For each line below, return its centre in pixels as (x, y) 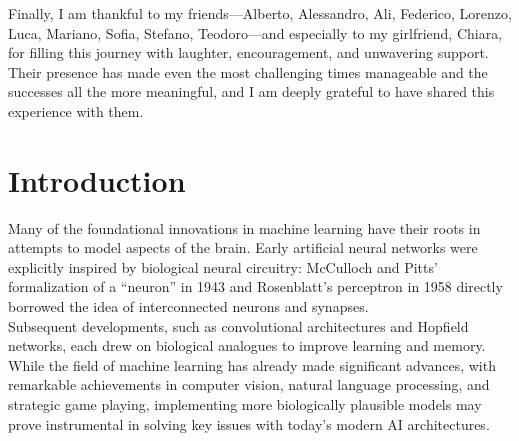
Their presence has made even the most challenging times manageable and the (248, 71)
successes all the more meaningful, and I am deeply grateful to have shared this (251, 91)
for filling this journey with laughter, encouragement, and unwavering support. (248, 52)
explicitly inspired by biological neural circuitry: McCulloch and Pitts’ (223, 266)
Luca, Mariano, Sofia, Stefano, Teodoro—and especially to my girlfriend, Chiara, (255, 32)
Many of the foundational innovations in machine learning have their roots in (244, 227)
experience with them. (76, 110)
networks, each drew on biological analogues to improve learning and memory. (247, 345)
